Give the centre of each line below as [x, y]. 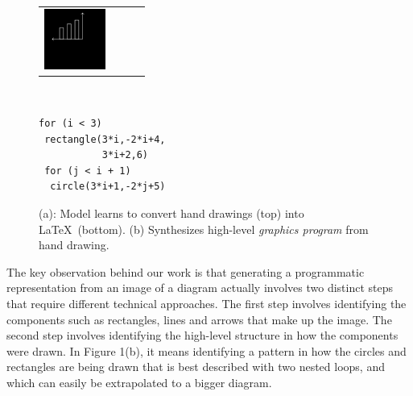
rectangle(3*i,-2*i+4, [105, 139]
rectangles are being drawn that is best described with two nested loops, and [196, 367]
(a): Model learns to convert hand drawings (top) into [171, 213]
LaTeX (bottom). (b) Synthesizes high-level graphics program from [204, 229]
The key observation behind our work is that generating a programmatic [186, 271]
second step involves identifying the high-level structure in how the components [202, 335]
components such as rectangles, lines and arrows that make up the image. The [199, 319]
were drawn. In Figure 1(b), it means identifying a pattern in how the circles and [206, 350]
